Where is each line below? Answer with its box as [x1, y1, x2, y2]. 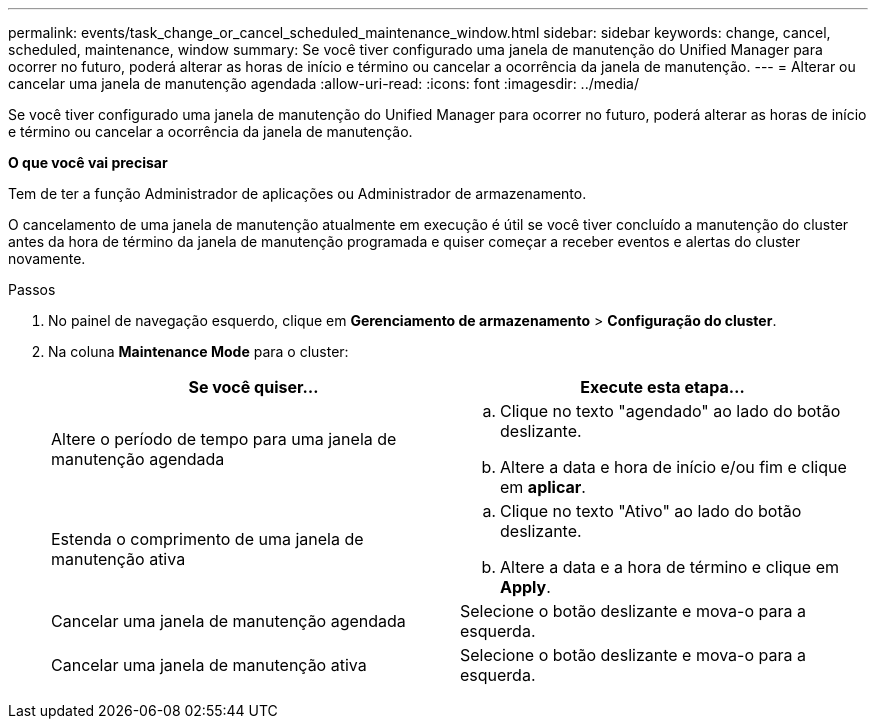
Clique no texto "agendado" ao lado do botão [500, 401, 841, 421]
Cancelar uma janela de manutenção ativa [51, 655, 367, 675]
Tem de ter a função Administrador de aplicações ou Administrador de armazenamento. [8, 185, 587, 202]
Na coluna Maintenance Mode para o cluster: [48, 343, 349, 360]
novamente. [8, 250, 86, 267]
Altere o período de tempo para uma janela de [51, 429, 397, 449]
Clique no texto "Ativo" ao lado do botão [500, 501, 802, 521]
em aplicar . [500, 477, 586, 497]
